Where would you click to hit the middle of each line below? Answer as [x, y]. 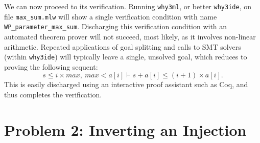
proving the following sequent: [51, 66]
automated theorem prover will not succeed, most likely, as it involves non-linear [130, 36]
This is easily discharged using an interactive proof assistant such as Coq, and [126, 84]
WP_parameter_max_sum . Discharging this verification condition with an [116, 26]
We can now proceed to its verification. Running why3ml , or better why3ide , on [128, 6]
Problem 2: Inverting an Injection [125, 129]
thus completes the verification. [53, 94]
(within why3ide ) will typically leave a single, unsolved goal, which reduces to [126, 57]
